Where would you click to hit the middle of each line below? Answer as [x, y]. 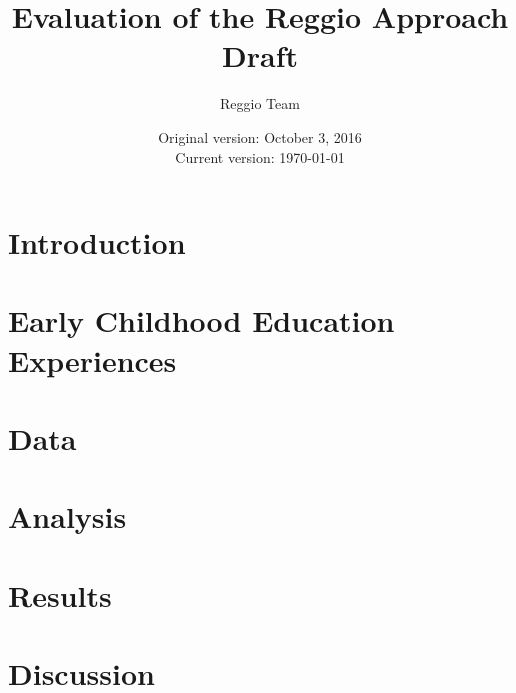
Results [60, 594]
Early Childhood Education [201, 320]
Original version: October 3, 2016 [260, 136]
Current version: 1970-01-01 [260, 156]
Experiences [92, 359]
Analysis [67, 516]
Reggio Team [260, 103]
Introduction [97, 242]
